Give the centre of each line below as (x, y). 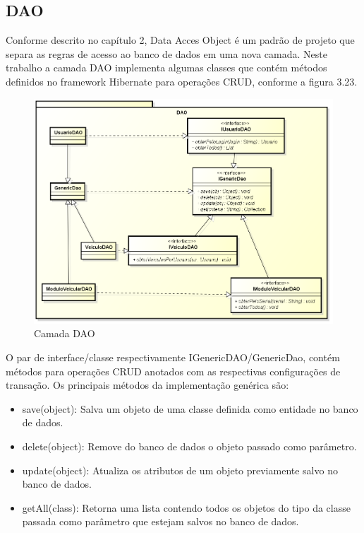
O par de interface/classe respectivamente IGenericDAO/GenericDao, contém (173, 357)
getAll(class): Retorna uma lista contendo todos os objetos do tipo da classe (186, 507)
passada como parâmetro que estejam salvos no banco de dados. (160, 521)
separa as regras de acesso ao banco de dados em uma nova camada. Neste (166, 53)
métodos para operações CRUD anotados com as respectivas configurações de (173, 371)
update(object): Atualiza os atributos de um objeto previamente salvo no (180, 470)
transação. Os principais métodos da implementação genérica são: (147, 385)
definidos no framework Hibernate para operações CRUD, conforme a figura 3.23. (182, 81)
